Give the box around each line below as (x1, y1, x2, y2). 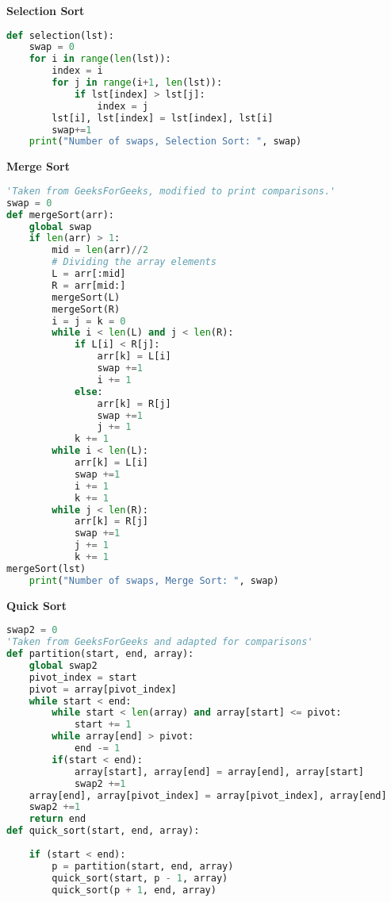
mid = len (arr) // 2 (52, 244, 149, 256)
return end (29, 813, 86, 825)
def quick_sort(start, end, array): (6, 825, 200, 837)
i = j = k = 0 (52, 315, 126, 327)
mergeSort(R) (52, 303, 121, 315)
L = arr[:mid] (52, 268, 126, 280)
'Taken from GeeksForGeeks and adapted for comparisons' (6, 636, 313, 648)
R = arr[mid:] (52, 279, 126, 291)
